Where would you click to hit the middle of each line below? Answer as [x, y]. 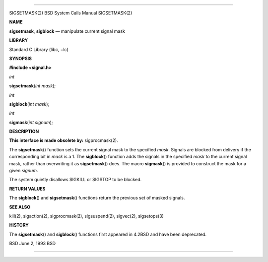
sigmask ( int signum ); [31, 122]
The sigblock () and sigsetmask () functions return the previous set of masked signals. [97, 198]
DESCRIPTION [24, 131]
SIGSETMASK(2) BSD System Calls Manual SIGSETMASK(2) [71, 13]
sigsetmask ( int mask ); [33, 86]
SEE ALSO [20, 207]
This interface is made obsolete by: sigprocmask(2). [64, 140]
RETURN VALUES [27, 189]
